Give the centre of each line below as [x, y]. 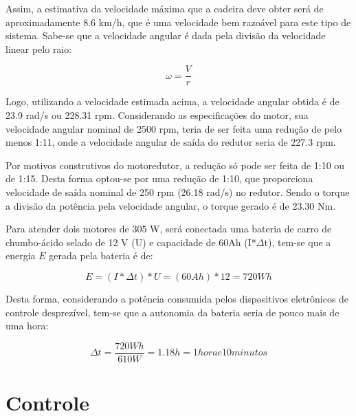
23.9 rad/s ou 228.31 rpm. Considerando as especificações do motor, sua [157, 115]
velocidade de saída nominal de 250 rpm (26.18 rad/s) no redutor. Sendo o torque [178, 192]
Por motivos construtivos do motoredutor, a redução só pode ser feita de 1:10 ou [175, 165]
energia [21, 255]
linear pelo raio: [39, 48]
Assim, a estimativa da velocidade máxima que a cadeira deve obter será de [165, 8]
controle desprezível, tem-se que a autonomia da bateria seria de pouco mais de [173, 312]
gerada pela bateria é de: [101, 255]
